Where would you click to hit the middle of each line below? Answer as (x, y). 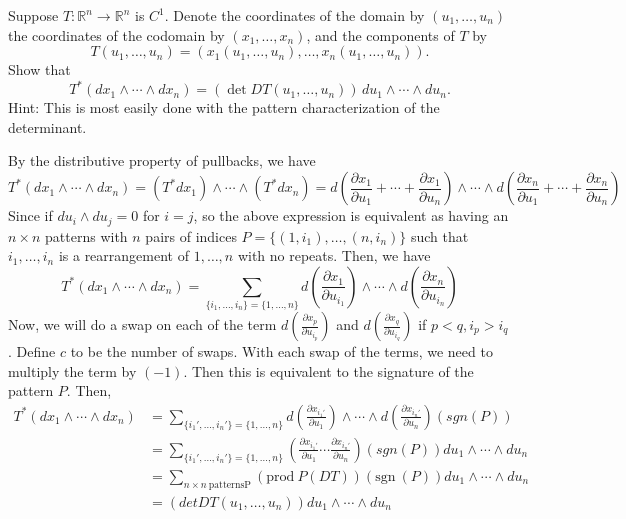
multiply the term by (72, 370)
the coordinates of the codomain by (116, 34)
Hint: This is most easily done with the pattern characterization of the (224, 107)
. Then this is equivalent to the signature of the (328, 370)
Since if (30, 215)
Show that (39, 69)
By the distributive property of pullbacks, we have (162, 160)
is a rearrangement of (123, 255)
